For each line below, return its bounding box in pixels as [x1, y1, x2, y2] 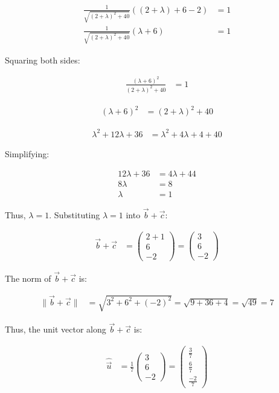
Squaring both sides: [5, 53, 80, 66]
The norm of [5, 271, 51, 284]
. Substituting [49, 208, 100, 221]
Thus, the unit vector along [5, 323, 106, 336]
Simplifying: [5, 147, 50, 160]
